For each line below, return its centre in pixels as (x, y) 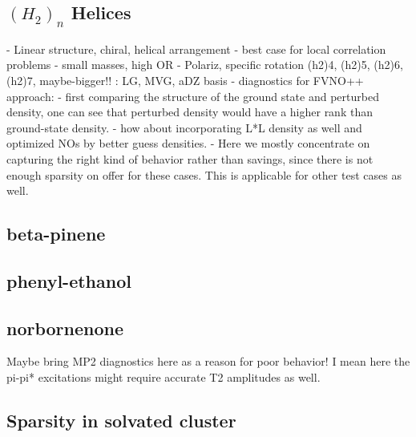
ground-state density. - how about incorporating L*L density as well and (184, 127)
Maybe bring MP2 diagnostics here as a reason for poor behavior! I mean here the (208, 361)
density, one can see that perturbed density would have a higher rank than (190, 112)
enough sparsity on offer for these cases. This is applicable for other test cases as (204, 174)
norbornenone (65, 328)
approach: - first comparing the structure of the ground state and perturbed (193, 96)
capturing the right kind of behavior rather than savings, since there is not (190, 158)
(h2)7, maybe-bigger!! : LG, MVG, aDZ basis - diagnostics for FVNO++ (185, 80)
